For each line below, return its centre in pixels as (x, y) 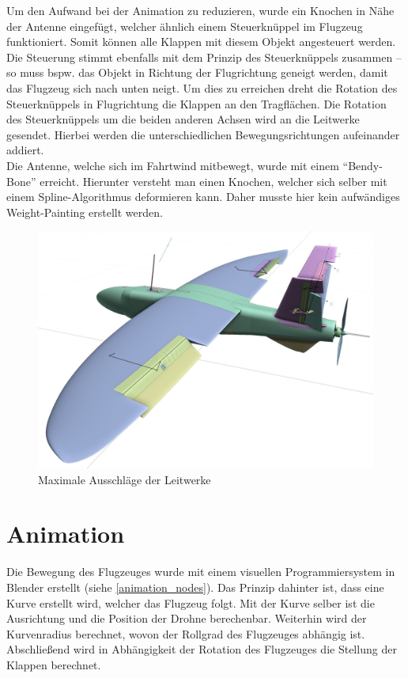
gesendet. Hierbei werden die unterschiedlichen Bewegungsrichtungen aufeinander (203, 134)
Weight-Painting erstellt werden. (85, 212)
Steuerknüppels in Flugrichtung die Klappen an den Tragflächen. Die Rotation (196, 103)
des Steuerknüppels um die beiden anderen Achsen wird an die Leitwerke (183, 119)
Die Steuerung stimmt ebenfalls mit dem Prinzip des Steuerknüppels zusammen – (204, 57)
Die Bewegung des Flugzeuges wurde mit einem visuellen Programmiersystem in (201, 572)
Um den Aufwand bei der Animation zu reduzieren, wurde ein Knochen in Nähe (200, 10)
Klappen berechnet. (54, 664)
